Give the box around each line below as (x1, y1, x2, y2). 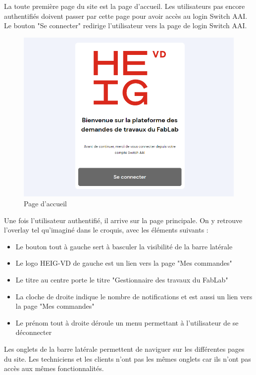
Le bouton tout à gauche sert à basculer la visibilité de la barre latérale (15, 241, 233, 251)
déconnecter (15, 327, 52, 337)
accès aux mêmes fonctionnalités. (4, 363, 104, 374)
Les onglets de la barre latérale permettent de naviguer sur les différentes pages (4, 343, 245, 354)
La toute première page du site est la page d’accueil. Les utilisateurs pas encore (4, 1, 245, 11)
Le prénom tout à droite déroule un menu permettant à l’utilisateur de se (15, 317, 239, 328)
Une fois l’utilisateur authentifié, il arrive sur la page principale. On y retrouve (4, 215, 243, 225)
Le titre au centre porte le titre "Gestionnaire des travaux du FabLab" (15, 274, 228, 284)
